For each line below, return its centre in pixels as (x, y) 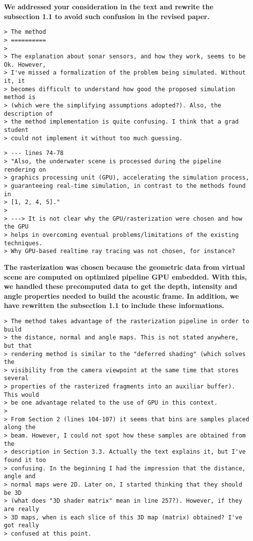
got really (22, 526)
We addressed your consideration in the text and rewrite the (109, 6)
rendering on (25, 169)
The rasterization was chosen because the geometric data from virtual (125, 267)
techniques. (23, 243)
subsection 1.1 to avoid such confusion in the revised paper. (107, 16)
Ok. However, (25, 64)
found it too (25, 460)
